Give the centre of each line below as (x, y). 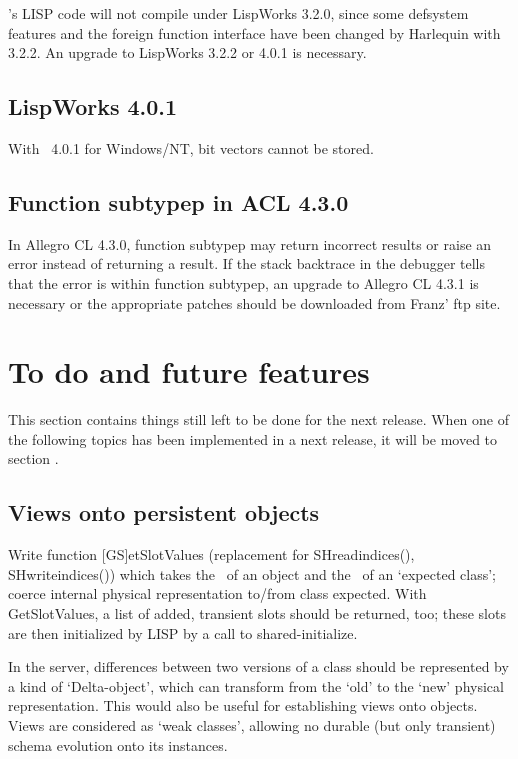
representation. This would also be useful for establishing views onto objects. (243, 705)
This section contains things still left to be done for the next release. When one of (259, 419)
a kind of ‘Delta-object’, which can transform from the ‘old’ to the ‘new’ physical (256, 685)
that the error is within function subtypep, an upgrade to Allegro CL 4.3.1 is (243, 282)
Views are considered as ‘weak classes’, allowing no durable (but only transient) (252, 725)
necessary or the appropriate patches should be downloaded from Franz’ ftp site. (254, 302)
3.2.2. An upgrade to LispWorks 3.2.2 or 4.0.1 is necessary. (187, 52)
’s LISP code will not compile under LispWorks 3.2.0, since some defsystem (238, 13)
